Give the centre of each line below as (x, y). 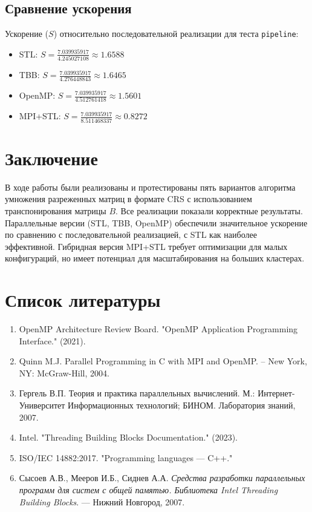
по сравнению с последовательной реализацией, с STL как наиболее (131, 235)
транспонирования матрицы (56, 210)
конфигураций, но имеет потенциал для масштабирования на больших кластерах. (155, 258)
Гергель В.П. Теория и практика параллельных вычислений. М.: (137, 393)
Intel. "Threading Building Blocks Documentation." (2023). (128, 437)
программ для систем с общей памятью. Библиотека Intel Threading (148, 489)
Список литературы (83, 300)
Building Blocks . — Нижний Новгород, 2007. (102, 501)
